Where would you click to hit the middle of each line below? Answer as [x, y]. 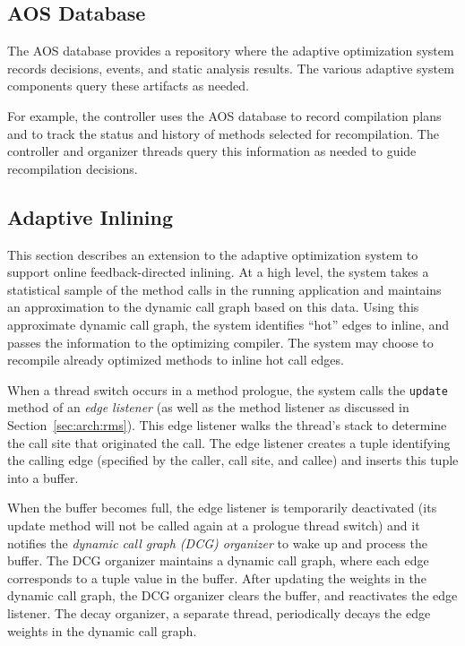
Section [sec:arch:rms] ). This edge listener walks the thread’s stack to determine [227, 424]
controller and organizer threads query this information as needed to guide [212, 151]
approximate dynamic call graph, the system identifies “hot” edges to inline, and [228, 324]
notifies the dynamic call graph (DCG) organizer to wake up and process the [217, 543]
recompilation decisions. [73, 168]
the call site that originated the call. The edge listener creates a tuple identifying [229, 442]
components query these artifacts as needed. [128, 86]
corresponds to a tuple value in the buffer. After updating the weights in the [217, 577]
